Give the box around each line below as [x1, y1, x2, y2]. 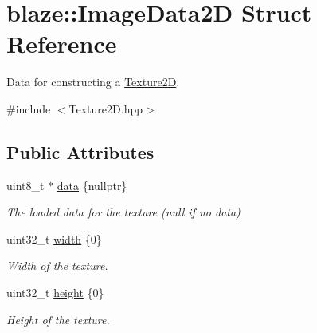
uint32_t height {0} [6, 284, 104, 301]
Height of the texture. [6, 311, 110, 327]
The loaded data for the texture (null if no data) [6, 204, 241, 220]
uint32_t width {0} [6, 230, 102, 247]
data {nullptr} [57, 176, 127, 193]
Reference [6, 27, 117, 60]
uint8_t [6, 176, 45, 193]
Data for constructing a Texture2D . [6, 73, 180, 90]
